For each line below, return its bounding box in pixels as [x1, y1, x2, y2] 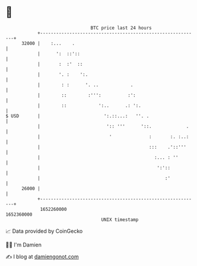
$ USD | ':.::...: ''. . [5, 113, 150, 119]
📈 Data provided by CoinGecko [5, 227, 83, 235]
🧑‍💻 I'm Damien [5, 241, 42, 248]
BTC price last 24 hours [90, 25, 152, 31]
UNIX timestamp [101, 216, 139, 223]
